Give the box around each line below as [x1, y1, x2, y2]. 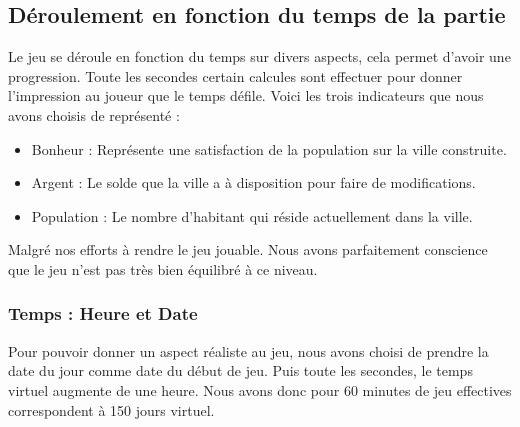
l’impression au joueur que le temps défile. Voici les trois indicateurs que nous [8, 85, 484, 106]
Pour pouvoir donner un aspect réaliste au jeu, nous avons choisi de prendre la [8, 340, 489, 361]
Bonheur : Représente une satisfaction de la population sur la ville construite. [31, 138, 507, 159]
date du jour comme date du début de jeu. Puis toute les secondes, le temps [8, 360, 473, 381]
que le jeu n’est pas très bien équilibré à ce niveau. [8, 258, 318, 279]
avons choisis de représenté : [8, 104, 180, 125]
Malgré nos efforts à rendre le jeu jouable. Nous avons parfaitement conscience [8, 239, 488, 260]
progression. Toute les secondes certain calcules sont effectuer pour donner [8, 65, 463, 86]
